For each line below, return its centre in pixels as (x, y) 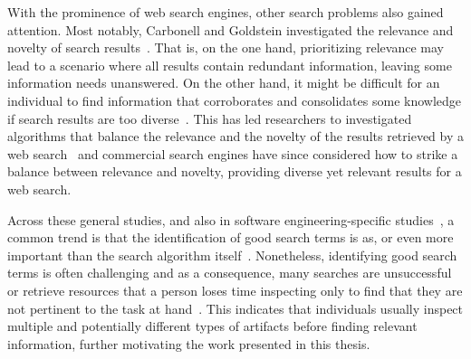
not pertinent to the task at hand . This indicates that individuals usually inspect (235, 308)
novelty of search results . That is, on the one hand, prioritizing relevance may (226, 47)
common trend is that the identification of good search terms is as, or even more (231, 237)
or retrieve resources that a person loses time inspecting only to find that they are (235, 290)
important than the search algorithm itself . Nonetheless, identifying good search (232, 255)
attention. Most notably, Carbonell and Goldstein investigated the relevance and (231, 29)
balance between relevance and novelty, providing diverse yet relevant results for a (235, 171)
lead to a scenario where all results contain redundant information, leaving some (230, 65)
